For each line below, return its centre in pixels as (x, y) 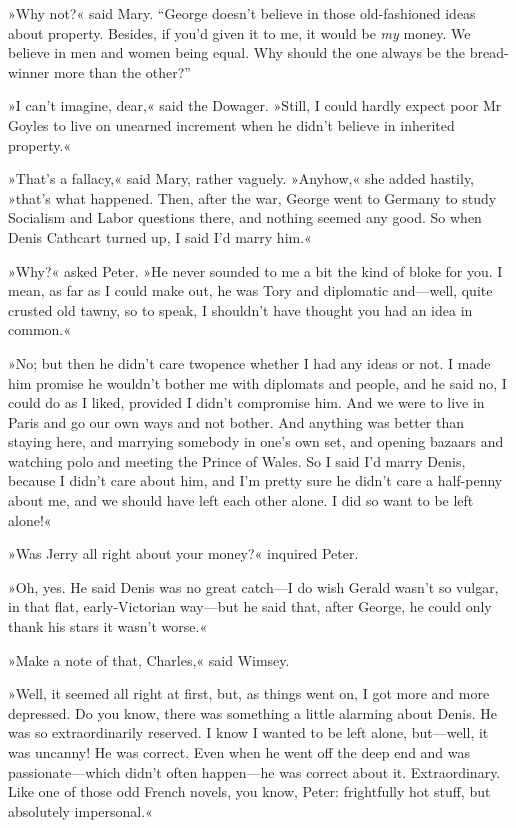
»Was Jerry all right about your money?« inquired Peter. (183, 553)
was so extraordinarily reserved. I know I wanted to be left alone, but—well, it (248, 732)
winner (29, 71)
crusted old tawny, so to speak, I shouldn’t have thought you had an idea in (240, 309)
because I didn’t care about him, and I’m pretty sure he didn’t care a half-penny (255, 480)
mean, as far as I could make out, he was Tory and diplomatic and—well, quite (250, 290)
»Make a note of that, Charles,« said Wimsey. (149, 659)
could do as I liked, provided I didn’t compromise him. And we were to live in (246, 402)
